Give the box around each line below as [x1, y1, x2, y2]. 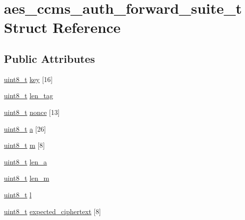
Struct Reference [4, 17, 121, 37]
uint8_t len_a [4, 156, 47, 166]
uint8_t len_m [4, 173, 50, 183]
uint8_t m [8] [4, 140, 45, 150]
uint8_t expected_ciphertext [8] [4, 206, 101, 216]
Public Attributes [4, 51, 95, 66]
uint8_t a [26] [4, 123, 46, 134]
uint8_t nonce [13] [4, 107, 60, 117]
